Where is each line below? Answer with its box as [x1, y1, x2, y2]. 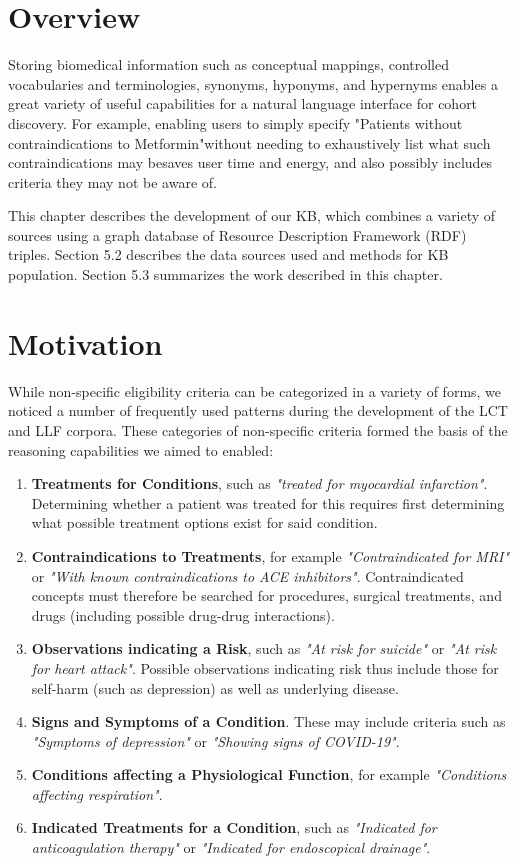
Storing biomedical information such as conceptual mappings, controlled [8, 54, 449, 75]
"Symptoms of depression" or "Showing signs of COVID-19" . [31, 730, 400, 751]
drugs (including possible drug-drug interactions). [31, 604, 335, 625]
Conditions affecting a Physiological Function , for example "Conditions [31, 764, 507, 785]
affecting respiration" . [31, 783, 163, 804]
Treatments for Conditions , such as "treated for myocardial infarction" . [31, 473, 488, 494]
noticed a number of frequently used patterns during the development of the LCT [8, 400, 508, 421]
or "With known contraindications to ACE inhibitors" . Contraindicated [31, 565, 464, 586]
